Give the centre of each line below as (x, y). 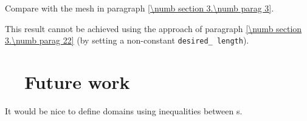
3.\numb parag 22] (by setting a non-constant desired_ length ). (127, 40)
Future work (77, 82)
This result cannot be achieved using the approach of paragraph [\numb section (153, 28)
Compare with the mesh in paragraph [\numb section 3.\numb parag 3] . (140, 8)
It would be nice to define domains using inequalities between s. (124, 110)
